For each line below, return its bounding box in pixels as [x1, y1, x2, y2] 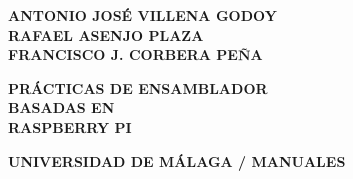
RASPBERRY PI [8, 116, 132, 137]
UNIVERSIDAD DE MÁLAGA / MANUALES [8, 150, 346, 171]
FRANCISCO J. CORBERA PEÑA [8, 44, 263, 65]
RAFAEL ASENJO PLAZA [8, 24, 204, 45]
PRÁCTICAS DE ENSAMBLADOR [8, 77, 268, 98]
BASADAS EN [8, 97, 115, 118]
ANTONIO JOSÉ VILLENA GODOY [8, 5, 277, 25]
